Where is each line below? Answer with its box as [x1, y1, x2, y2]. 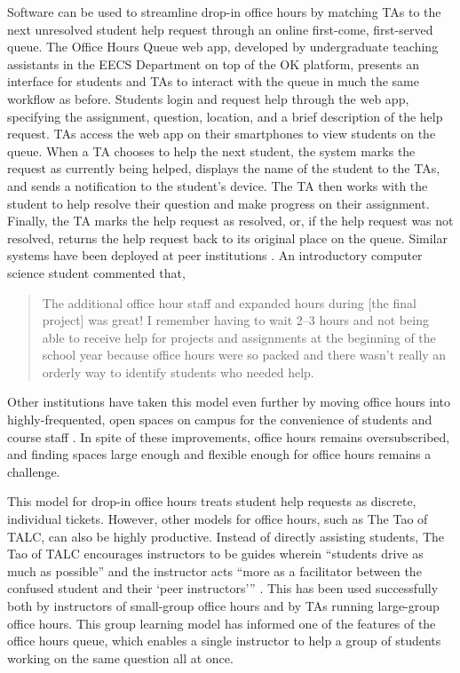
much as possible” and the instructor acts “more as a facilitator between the [7, 561, 422, 580]
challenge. [7, 462, 60, 480]
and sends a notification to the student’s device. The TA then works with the [7, 176, 428, 194]
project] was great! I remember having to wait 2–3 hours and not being [42, 311, 429, 329]
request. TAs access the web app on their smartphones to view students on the [7, 124, 436, 143]
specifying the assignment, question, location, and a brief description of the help [7, 107, 443, 125]
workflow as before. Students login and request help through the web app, [7, 89, 409, 107]
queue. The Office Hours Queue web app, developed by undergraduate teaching [7, 37, 439, 56]
